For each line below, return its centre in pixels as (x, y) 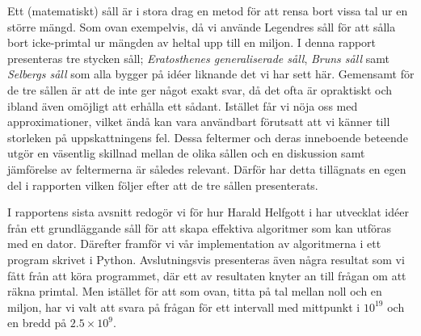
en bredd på (37, 323)
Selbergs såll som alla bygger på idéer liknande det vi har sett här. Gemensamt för (211, 74)
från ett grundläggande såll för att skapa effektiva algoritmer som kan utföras (200, 227)
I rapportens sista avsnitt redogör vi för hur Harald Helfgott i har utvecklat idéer (208, 212)
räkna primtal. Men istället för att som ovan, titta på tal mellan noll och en (195, 291)
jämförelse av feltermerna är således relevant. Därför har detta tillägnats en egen (207, 168)
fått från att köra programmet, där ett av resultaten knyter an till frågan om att (207, 275)
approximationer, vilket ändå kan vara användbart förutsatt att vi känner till (199, 122)
